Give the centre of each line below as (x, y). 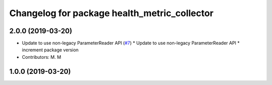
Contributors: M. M (42, 57)
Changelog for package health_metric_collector (111, 13)
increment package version (50, 50)
